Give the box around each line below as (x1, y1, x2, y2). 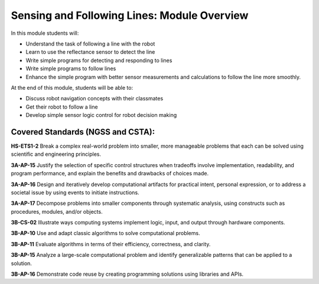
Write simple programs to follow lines (25, 65, 116, 72)
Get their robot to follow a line (25, 103, 98, 110)
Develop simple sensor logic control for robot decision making (25, 112, 177, 119)
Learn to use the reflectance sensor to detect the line (25, 48, 155, 56)
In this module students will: (11, 30, 79, 37)
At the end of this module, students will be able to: (11, 84, 133, 91)
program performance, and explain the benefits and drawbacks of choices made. (11, 170, 209, 177)
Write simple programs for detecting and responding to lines (25, 57, 172, 64)
